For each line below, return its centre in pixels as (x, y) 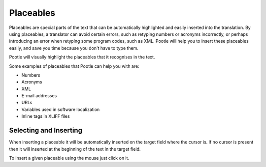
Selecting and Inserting (46, 130)
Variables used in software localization (61, 109)
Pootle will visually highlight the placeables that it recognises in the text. (82, 57)
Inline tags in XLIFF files (46, 116)
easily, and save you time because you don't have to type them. (74, 48)
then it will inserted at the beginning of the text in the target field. (75, 149)
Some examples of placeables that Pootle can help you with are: (74, 66)
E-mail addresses (39, 96)
